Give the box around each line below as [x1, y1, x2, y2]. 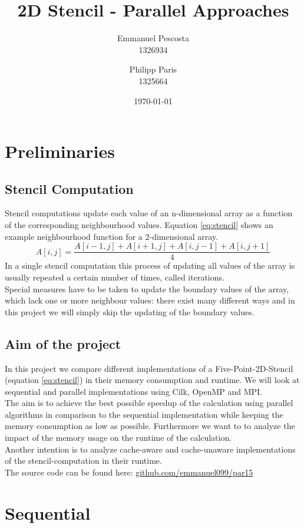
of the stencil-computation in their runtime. [5, 454, 162, 467]
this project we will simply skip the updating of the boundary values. [5, 305, 255, 318]
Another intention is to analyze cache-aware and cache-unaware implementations [5, 443, 296, 455]
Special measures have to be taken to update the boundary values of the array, [5, 282, 289, 295]
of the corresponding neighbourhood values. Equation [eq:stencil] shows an [5, 219, 273, 231]
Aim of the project [5, 334, 121, 352]
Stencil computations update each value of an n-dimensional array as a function [5, 207, 293, 219]
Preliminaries [5, 139, 115, 163]
